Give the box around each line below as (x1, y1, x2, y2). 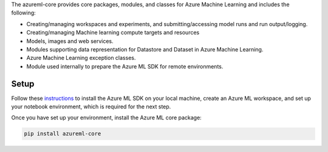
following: (11, 9, 36, 16)
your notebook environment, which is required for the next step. (11, 103, 171, 110)
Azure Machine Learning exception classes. (26, 55, 136, 62)
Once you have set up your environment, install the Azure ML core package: (11, 114, 202, 121)
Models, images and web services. (26, 37, 114, 45)
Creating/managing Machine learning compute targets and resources (26, 29, 200, 36)
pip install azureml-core (24, 130, 101, 137)
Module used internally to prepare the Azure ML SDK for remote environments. (26, 62, 224, 70)
